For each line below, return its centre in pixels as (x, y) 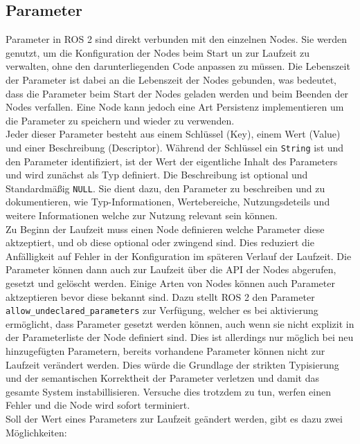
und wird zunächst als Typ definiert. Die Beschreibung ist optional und (157, 175)
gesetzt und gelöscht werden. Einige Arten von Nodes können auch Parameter (170, 283)
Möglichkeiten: (36, 432)
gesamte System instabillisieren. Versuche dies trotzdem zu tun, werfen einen (168, 391)
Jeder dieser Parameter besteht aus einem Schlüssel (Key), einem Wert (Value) (173, 134)
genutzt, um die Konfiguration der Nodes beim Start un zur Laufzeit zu (158, 52)
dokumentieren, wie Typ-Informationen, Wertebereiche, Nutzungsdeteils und (168, 202)
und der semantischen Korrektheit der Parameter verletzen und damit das (162, 378)
